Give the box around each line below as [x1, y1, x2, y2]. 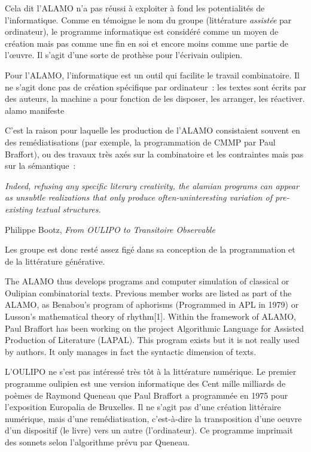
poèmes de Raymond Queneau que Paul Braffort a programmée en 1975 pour [5, 389, 288, 401]
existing [5, 202, 33, 215]
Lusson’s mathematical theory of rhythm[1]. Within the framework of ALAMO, [5, 310, 296, 323]
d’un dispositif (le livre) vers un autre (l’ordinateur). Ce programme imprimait [5, 424, 293, 436]
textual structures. [35, 202, 101, 215]
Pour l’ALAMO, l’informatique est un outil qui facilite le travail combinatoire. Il [5, 68, 300, 81]
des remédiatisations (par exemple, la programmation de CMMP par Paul [5, 135, 276, 148]
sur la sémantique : [5, 159, 76, 172]
